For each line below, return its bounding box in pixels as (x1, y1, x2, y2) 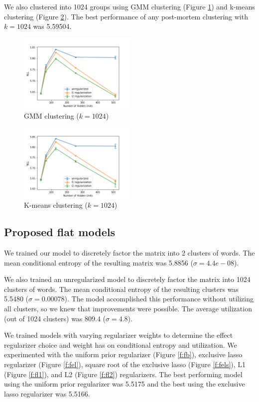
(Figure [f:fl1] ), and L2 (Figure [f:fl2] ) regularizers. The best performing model (4, 369, 243, 379)
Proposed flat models (4, 224, 115, 240)
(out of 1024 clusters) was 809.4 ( (4, 313, 106, 323)
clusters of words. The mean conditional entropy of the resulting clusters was (4, 283, 239, 294)
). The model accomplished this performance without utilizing (64, 293, 254, 304)
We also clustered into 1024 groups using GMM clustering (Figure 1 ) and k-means (4, 1, 255, 11)
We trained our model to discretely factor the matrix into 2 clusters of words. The (4, 248, 255, 258)
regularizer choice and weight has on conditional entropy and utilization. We (4, 339, 237, 350)
